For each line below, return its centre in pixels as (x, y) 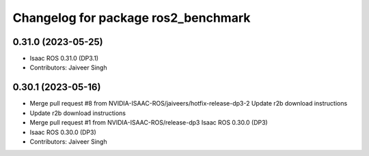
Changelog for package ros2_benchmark (132, 18)
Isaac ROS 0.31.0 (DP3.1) (64, 59)
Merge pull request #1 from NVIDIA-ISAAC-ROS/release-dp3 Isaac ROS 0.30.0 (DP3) (149, 123)
